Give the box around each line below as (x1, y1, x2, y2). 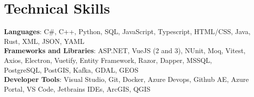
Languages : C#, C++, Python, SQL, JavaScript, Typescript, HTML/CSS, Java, (4, 26, 251, 37)
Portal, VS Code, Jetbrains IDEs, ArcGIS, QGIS (4, 83, 151, 94)
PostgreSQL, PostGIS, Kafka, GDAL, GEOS (4, 64, 139, 75)
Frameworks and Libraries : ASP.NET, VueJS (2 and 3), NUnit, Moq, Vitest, (4, 45, 246, 56)
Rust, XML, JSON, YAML (4, 36, 85, 46)
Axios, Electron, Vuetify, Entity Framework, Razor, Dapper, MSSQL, (4, 55, 212, 65)
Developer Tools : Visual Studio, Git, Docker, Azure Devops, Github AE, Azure (4, 74, 249, 84)
